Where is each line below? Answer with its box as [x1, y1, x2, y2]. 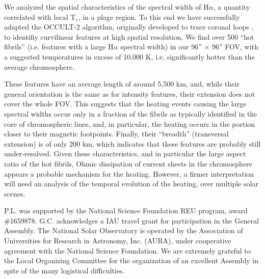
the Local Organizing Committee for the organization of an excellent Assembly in [4, 255, 258, 266]
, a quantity [213, 2, 250, 12]
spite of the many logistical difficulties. [4, 265, 125, 275]
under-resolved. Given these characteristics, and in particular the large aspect [4, 148, 246, 159]
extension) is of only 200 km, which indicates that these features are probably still [4, 138, 261, 149]
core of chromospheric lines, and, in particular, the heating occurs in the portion [4, 118, 255, 129]
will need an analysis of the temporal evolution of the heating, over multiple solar [4, 178, 258, 189]
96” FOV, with [212, 41, 258, 52]
